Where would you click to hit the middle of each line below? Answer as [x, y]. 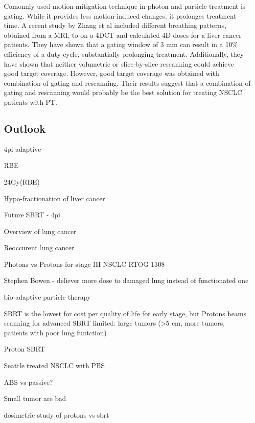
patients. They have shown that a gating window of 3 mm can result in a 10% [121, 44]
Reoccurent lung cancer [39, 247]
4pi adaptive [23, 149]
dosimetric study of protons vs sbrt [57, 414]
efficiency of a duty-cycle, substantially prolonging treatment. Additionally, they [124, 54]
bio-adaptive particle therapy [47, 297]
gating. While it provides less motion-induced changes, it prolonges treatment [120, 15]
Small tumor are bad [35, 398]
